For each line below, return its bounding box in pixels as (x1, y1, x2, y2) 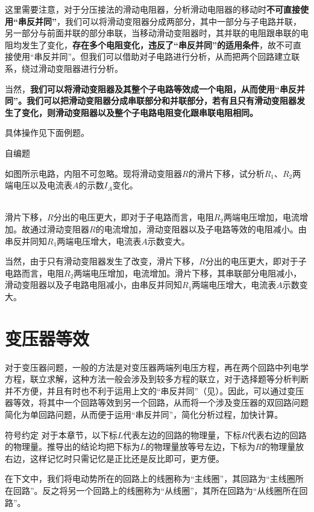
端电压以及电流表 (5, 179, 72, 191)
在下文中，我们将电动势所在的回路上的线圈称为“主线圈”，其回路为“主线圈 (5, 472, 295, 485)
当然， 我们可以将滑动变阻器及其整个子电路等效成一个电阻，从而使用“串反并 (5, 82, 305, 95)
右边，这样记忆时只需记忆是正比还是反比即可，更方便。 (5, 452, 224, 464)
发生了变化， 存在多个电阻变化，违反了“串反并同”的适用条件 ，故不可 (21, 38, 293, 51)
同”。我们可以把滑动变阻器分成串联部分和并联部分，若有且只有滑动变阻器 (5, 94, 297, 107)
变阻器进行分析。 (55, 62, 123, 74)
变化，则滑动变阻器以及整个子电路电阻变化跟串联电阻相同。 (21, 106, 258, 118)
